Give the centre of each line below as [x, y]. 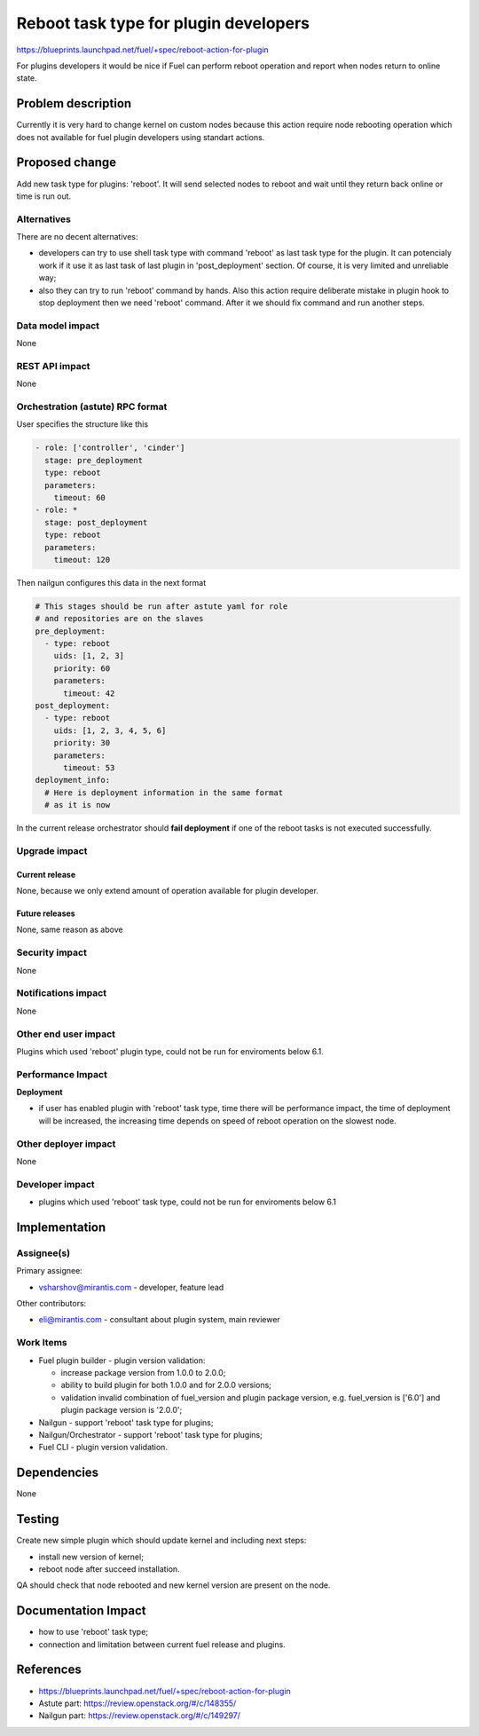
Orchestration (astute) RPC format [92, 406]
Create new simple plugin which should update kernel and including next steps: [161, 1541]
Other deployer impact [66, 1143]
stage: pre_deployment [94, 460]
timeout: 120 [82, 560]
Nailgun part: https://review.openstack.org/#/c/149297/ [140, 1716]
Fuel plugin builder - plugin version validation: [122, 1360]
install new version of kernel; [91, 1557]
